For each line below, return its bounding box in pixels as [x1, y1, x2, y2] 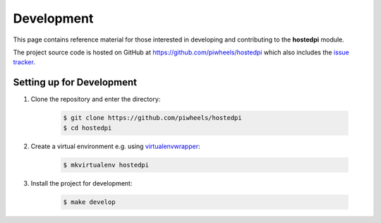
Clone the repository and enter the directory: [30, 95, 161, 104]
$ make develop [63, 198, 116, 206]
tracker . [13, 58, 35, 66]
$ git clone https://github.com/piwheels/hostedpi [63, 114, 243, 122]
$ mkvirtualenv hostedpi [63, 161, 150, 169]
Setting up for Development [13, 76, 138, 88]
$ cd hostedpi [63, 123, 112, 132]
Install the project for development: [30, 179, 133, 187]
